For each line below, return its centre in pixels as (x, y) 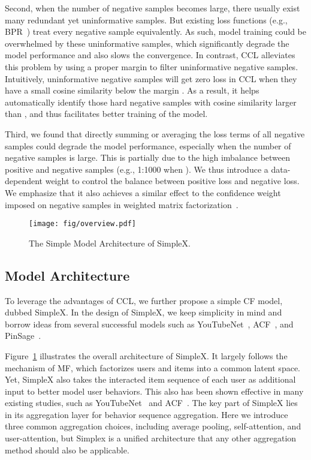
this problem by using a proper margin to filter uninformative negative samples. (152, 66)
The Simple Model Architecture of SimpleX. (110, 243)
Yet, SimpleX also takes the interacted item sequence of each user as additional (150, 379)
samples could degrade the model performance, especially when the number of (148, 145)
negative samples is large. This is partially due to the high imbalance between (148, 157)
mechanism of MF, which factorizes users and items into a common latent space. (153, 367)
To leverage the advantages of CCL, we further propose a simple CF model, (144, 300)
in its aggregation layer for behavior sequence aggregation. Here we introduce (147, 414)
